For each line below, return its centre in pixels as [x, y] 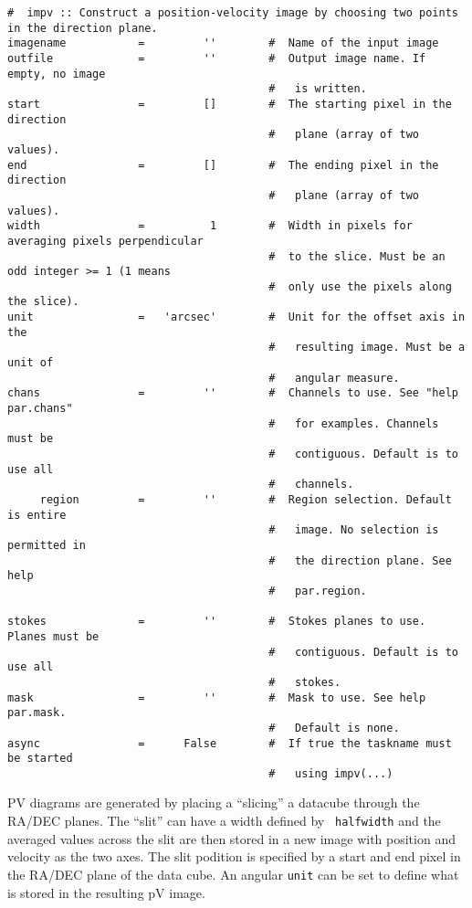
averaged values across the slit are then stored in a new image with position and [231, 838]
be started [40, 759]
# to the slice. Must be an [357, 256]
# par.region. [318, 591]
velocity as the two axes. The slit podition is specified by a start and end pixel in [234, 856]
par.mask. [37, 713]
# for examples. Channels [354, 423]
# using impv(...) [331, 773]
